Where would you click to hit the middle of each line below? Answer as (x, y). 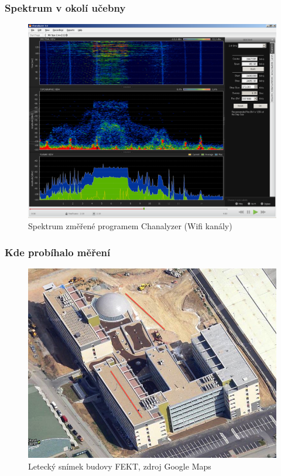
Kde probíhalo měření (58, 252)
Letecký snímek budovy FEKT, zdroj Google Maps (120, 466)
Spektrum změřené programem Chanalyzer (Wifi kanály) (130, 226)
